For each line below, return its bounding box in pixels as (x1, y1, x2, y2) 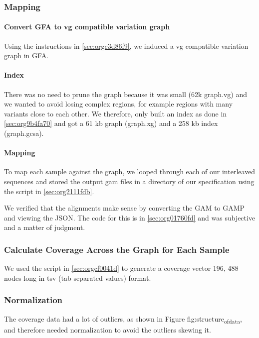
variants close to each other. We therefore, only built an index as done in (4, 108, 227, 118)
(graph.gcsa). (4, 128, 44, 138)
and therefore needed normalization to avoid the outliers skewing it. (4, 324, 211, 335)
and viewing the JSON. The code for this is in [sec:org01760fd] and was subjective (4, 212, 256, 223)
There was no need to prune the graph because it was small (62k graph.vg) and (4, 89, 247, 99)
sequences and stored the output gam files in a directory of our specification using (4, 176, 255, 186)
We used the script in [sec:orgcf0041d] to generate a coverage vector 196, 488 (4, 263, 239, 273)
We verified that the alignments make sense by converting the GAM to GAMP (4, 203, 245, 213)
